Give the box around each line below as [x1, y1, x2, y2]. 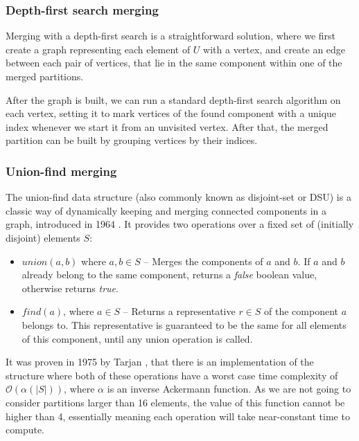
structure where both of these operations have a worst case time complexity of [6, 368, 338, 382]
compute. [6, 422, 44, 437]
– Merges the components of [143, 253, 263, 268]
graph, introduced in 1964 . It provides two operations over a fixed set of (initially [6, 217, 354, 231]
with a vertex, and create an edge [203, 42, 346, 56]
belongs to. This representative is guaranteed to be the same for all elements [21, 317, 347, 332]
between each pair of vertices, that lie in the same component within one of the [6, 55, 342, 70]
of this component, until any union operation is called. [21, 331, 253, 345]
